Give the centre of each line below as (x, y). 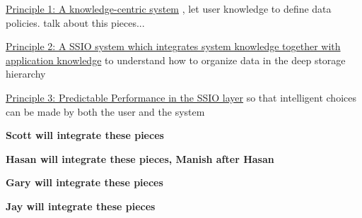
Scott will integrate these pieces (85, 135)
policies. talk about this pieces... (75, 22)
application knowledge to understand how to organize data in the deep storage (176, 60)
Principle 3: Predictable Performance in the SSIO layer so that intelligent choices (181, 97)
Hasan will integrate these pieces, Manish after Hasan (140, 158)
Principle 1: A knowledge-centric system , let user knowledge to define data (169, 8)
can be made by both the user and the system (105, 111)
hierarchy (26, 74)
